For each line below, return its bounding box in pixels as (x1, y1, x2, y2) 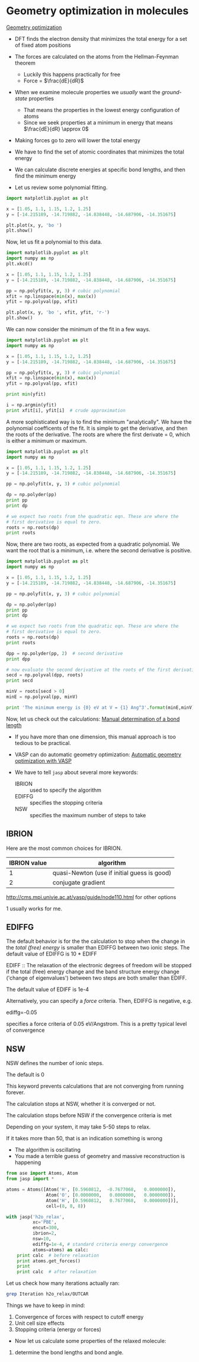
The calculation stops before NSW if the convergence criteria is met (6, 1112, 172, 1119)
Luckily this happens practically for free (23, 71, 120, 78)
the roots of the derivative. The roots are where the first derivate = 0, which (6, 431, 191, 438)
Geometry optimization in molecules (6, 4, 189, 18)
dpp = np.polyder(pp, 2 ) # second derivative (6, 650, 123, 656)
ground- (162, 88, 182, 95)
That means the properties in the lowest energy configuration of (23, 106, 180, 113)
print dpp (6, 656, 31, 662)
